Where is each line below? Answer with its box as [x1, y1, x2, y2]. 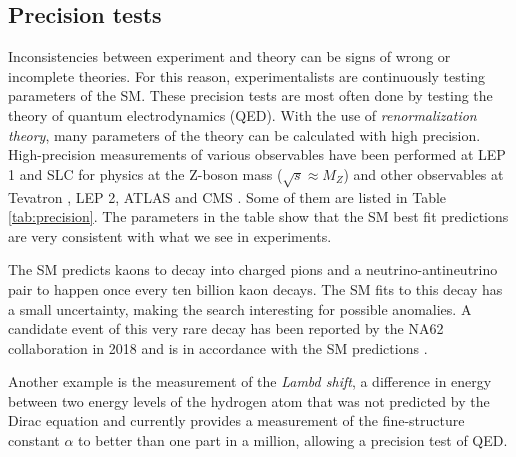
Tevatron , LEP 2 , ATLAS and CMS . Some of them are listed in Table [8, 186, 447, 207]
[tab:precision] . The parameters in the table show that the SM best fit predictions [8, 206, 509, 227]
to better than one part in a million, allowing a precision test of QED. [78, 430, 508, 451]
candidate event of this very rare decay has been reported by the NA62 [8, 318, 444, 339]
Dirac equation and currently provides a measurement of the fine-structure [8, 410, 465, 431]
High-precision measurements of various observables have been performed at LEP [8, 144, 506, 165]
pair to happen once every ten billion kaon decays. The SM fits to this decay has [8, 278, 503, 299]
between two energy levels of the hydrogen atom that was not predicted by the [8, 390, 490, 411]
